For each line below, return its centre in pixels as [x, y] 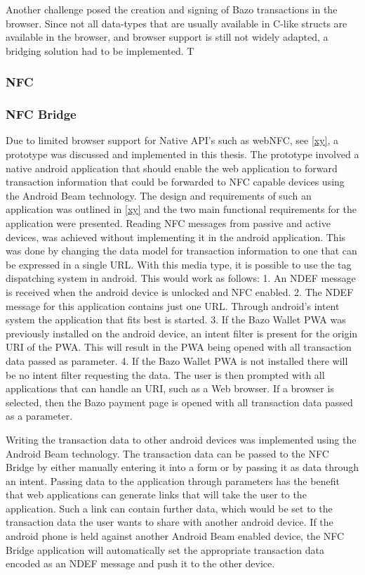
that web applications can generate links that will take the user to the [156, 495]
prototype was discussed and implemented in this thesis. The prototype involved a [182, 154]
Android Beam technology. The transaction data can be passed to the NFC [167, 453]
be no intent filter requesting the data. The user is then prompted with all [165, 374]
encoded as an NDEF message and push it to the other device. [140, 563]
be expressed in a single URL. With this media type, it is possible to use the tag [179, 264]
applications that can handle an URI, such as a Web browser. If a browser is [170, 388]
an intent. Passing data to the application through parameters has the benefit [173, 480]
